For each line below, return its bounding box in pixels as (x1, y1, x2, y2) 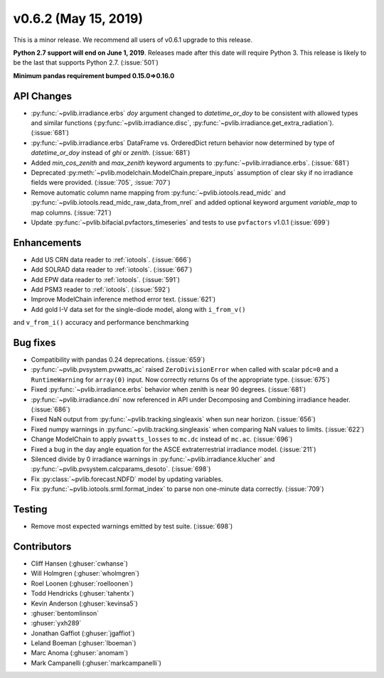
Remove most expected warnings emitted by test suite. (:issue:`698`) (31, 522, 233, 531)
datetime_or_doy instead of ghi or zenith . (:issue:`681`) (31, 149, 191, 157)
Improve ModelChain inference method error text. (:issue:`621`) (31, 295, 216, 303)
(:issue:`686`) (31, 405, 70, 414)
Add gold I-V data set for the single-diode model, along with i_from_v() (31, 305, 246, 313)
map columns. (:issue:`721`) (31, 208, 112, 217)
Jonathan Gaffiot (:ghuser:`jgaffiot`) (31, 629, 135, 637)
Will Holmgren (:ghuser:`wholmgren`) (31, 569, 140, 578)
